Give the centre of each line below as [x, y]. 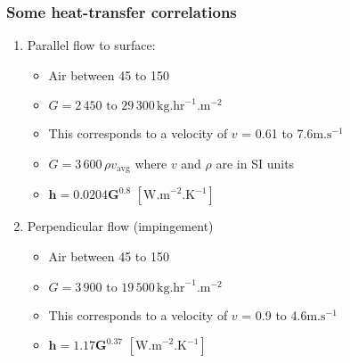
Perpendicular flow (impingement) [120, 226]
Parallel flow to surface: [91, 45]
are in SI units [255, 163]
